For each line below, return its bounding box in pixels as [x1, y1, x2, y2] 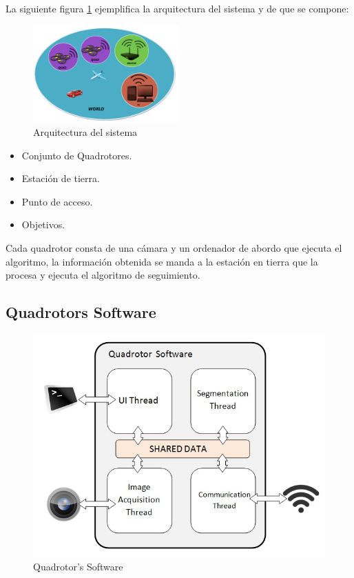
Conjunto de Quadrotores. [21, 148, 132, 162]
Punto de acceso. [21, 194, 93, 208]
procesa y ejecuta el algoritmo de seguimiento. [6, 268, 200, 282]
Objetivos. [21, 217, 65, 232]
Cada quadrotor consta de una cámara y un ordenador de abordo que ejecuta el [6, 240, 342, 255]
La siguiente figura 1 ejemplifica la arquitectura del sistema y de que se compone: [6, 1, 349, 15]
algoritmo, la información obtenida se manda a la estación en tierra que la [6, 254, 318, 268]
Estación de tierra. [21, 171, 100, 186]
